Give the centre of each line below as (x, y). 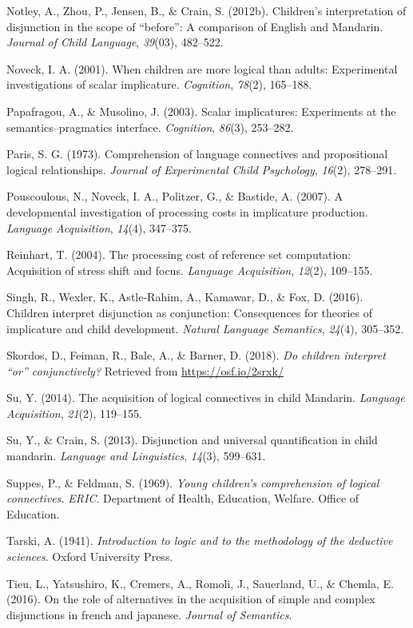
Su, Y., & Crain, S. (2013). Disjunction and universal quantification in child (192, 440)
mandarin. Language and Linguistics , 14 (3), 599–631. (136, 456)
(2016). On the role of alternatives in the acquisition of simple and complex (191, 599)
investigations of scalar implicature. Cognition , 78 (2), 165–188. (159, 84)
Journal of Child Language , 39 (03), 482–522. (115, 42)
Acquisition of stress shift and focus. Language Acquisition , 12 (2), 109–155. (190, 270)
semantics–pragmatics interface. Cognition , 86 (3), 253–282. (150, 127)
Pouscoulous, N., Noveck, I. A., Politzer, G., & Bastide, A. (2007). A (175, 196)
